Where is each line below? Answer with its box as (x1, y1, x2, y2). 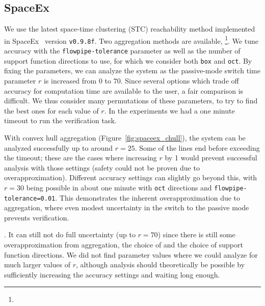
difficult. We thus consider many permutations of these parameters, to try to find (4, 95, 258, 106)
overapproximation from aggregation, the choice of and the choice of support (4, 239, 243, 250)
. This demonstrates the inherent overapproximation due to (55, 192, 241, 203)
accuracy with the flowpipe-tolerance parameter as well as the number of (4, 45, 241, 56)
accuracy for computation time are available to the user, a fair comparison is (4, 85, 244, 96)
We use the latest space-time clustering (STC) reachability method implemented (4, 23, 255, 34)
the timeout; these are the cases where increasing (4, 152, 157, 163)
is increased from (43, 75, 97, 86)
